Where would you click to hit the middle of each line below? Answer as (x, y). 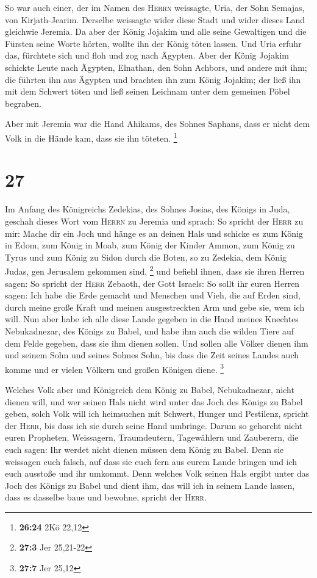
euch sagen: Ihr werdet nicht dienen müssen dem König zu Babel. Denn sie (144, 449)
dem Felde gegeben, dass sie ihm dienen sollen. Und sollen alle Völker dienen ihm (157, 343)
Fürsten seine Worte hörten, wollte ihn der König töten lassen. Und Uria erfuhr (153, 43)
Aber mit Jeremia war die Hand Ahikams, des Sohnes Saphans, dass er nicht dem (158, 124)
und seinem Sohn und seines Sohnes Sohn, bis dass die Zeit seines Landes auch (152, 355)
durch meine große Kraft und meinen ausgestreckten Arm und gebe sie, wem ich (155, 307)
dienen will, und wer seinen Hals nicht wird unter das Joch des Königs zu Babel (154, 401)
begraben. (23, 103)
